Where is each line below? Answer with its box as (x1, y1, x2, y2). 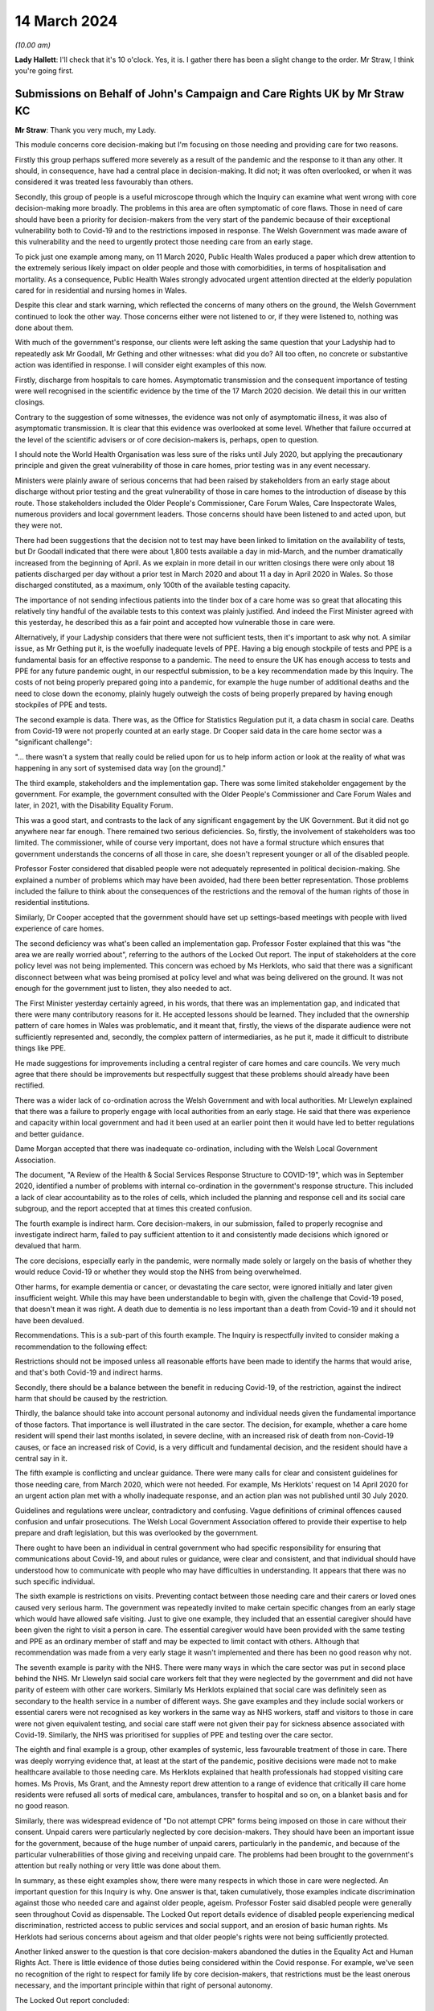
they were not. (14, 520, 63, 530)
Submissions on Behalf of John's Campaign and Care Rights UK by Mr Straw (14, 87, 405, 101)
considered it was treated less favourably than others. (14, 177, 194, 187)
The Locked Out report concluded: (14, 1995, 130, 2005)
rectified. (14, 1080, 45, 1090)
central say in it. (14, 1454, 68, 1463)
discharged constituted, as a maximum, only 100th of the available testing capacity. (14, 580, 291, 590)
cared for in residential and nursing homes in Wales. (14, 286, 187, 295)
